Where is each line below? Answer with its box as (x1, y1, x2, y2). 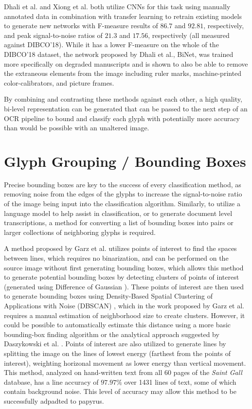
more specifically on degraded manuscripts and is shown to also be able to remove (4, 58, 248, 69)
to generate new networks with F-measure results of (4, 20, 158, 31)
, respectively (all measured (148, 30, 230, 40)
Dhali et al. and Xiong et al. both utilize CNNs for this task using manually (4, 1, 231, 11)
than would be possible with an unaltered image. (4, 123, 149, 133)
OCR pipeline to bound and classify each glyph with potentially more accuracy (4, 113, 240, 123)
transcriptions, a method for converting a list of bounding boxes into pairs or (4, 217, 234, 228)
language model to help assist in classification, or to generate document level (4, 208, 233, 218)
